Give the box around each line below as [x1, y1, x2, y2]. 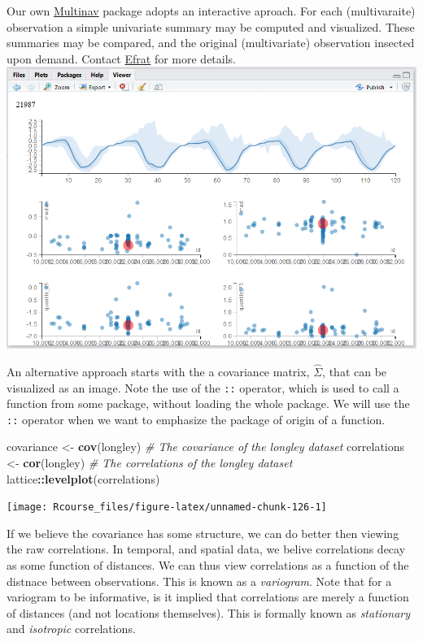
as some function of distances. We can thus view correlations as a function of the [7, 557, 409, 574]
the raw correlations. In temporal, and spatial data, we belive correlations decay [7, 540, 406, 557]
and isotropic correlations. [7, 620, 136, 637]
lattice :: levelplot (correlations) [7, 470, 160, 487]
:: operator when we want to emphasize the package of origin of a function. [7, 410, 386, 427]
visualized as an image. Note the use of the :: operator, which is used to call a [7, 379, 399, 396]
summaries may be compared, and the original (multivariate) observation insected [7, 34, 415, 51]
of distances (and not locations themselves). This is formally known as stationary [7, 604, 411, 621]
